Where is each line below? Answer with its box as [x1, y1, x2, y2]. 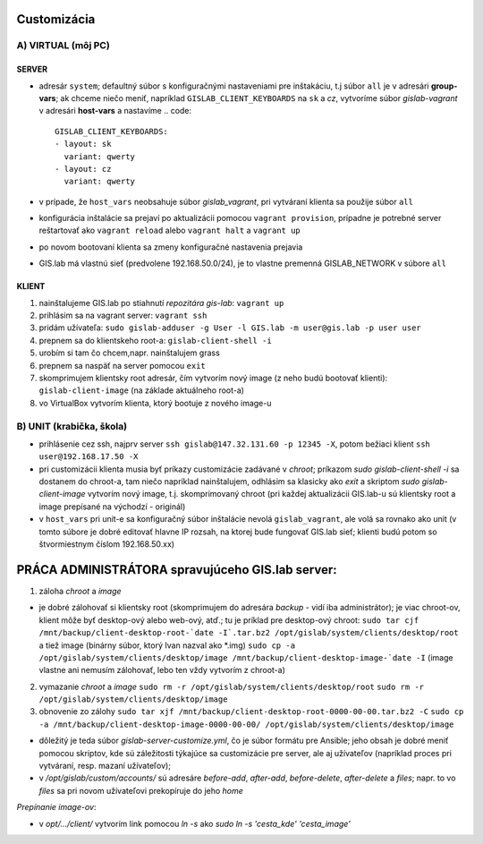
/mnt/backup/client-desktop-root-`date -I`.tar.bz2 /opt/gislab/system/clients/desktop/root [38, 627, 460, 638]
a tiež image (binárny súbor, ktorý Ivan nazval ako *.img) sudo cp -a [38, 640, 295, 651]
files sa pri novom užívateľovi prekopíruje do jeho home [38, 785, 243, 796]
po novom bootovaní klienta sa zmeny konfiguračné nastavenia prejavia [38, 242, 303, 252]
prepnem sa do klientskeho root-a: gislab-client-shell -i [38, 335, 272, 345]
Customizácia [16, 12, 96, 27]
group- [430, 81, 458, 91]
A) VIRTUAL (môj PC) [16, 39, 111, 52]
